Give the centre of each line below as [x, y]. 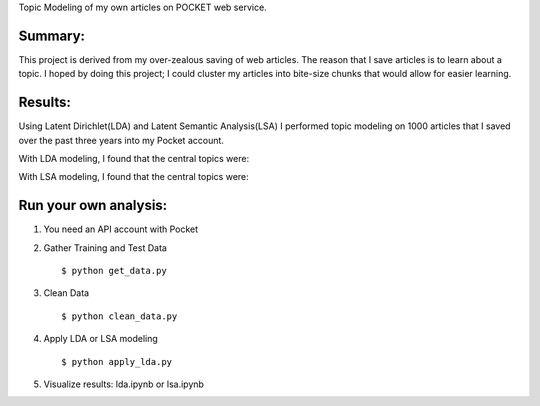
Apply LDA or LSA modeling [101, 339]
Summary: [51, 35]
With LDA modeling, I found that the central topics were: [134, 158]
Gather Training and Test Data [105, 247]
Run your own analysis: [93, 205]
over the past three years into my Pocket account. [121, 140]
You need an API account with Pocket [121, 229]
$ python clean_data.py [119, 316]
